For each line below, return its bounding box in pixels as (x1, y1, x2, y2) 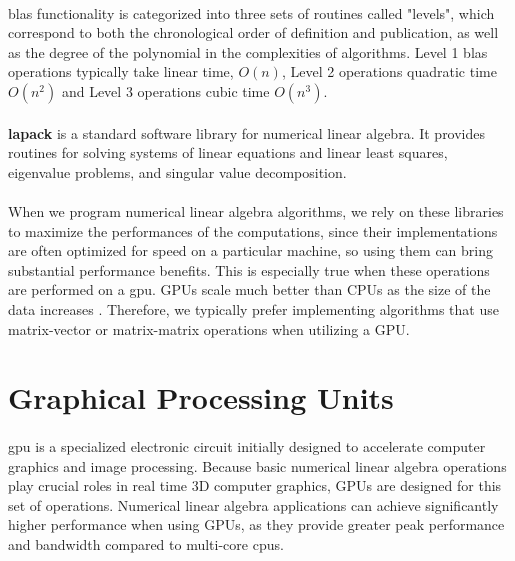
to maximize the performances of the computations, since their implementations (8, 220, 498, 241)
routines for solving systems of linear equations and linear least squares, (8, 142, 448, 163)
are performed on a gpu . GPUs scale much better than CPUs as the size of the (8, 279, 491, 300)
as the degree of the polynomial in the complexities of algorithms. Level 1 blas (8, 41, 488, 62)
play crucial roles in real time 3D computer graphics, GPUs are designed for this (8, 475, 502, 496)
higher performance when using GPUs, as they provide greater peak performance (8, 514, 505, 535)
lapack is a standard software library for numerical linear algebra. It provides (8, 122, 486, 143)
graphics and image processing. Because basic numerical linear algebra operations (8, 455, 507, 476)
